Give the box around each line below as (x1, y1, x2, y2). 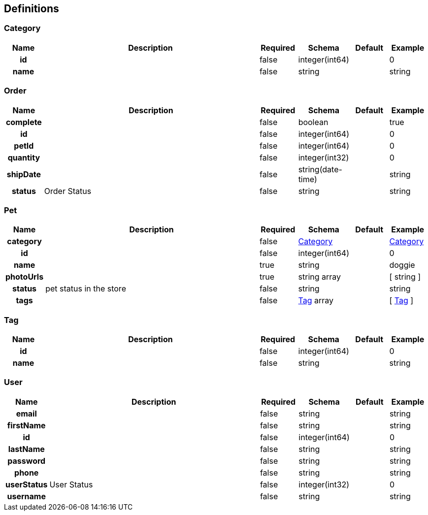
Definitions (4, 2, 59, 15)
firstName (7, 420, 46, 430)
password (7, 455, 46, 466)
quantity (7, 152, 40, 162)
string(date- (298, 164, 342, 174)
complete (5, 117, 42, 127)
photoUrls (5, 272, 44, 282)
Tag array (298, 295, 334, 306)
